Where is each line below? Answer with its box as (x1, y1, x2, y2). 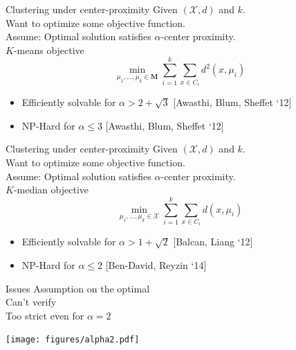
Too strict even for (6, 308, 84, 322)
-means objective (13, 42, 84, 57)
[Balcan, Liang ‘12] (173, 234, 253, 249)
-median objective (13, 182, 89, 197)
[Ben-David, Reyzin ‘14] (105, 258, 207, 272)
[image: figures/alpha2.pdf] (6, 335, 140, 345)
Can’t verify (6, 295, 57, 309)
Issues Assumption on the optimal (6, 281, 150, 295)
